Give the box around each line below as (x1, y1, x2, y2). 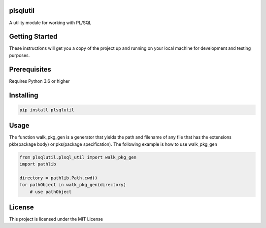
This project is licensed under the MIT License (9, 216, 103, 222)
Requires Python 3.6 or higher (9, 78, 70, 84)
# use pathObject (30, 189, 72, 195)
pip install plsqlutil (19, 107, 74, 113)
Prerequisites (9, 65, 51, 73)
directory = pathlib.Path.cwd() (19, 175, 98, 181)
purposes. (9, 52, 30, 58)
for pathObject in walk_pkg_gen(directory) (19, 182, 127, 188)
